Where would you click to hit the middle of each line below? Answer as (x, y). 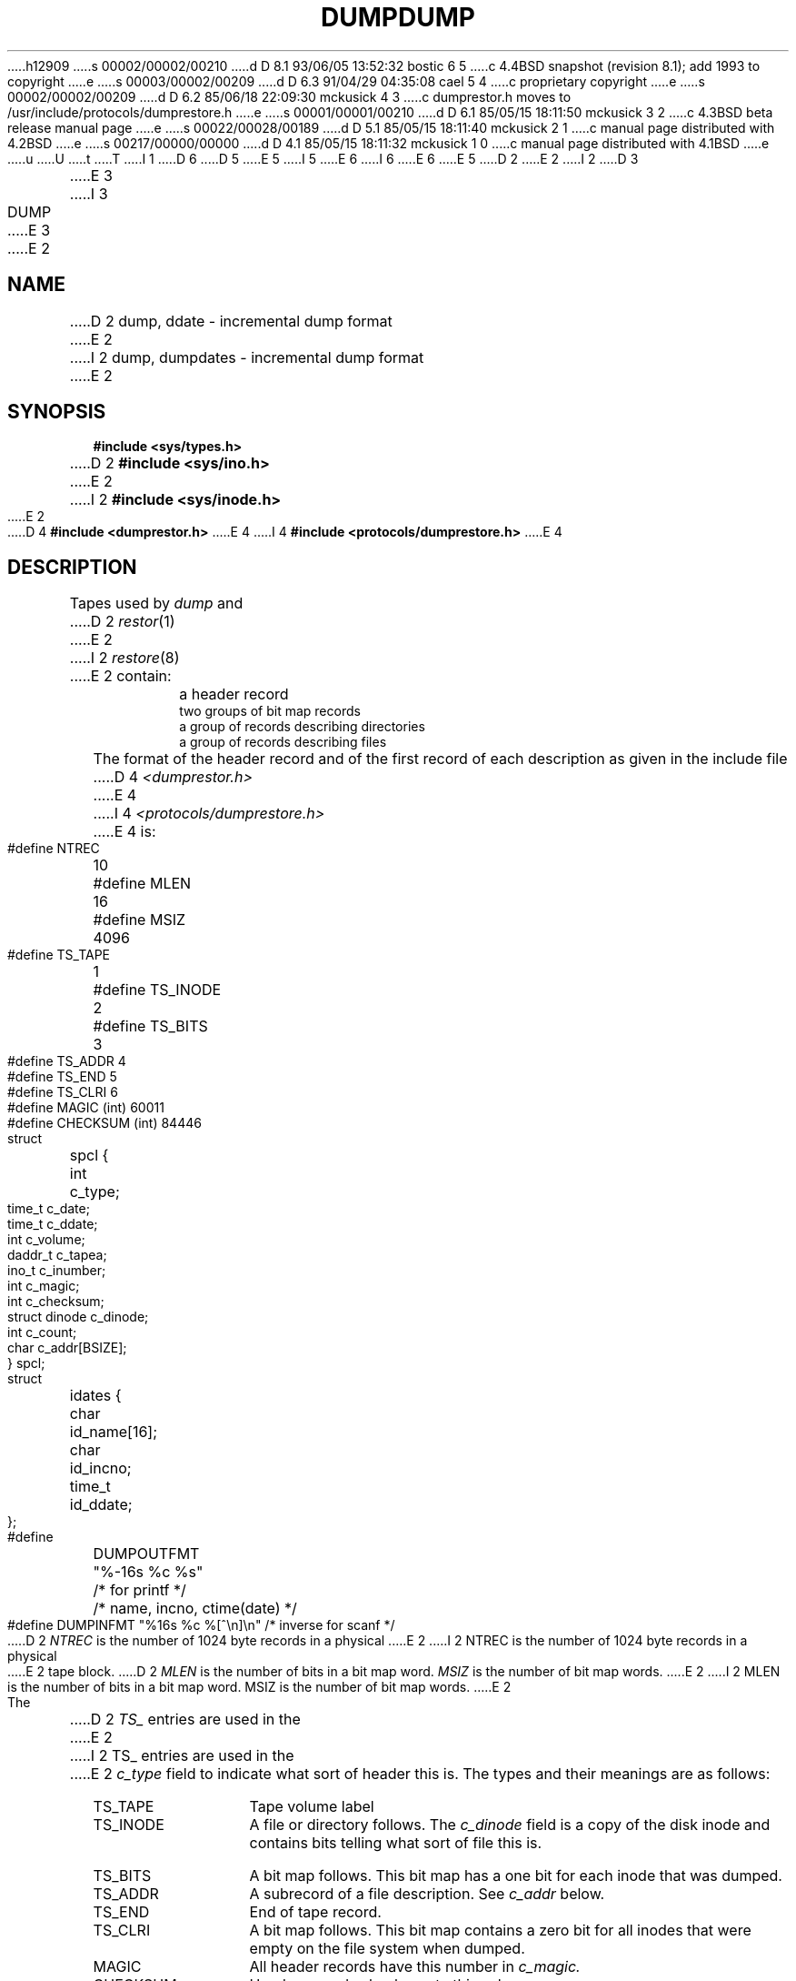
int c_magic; (44, 1286)
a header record (234, 694)
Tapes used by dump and (156, 603)
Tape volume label (312, 1807)
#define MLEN (142, 884)
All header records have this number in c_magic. (415, 1967)
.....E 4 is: (124, 832)
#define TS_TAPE (59, 955)
